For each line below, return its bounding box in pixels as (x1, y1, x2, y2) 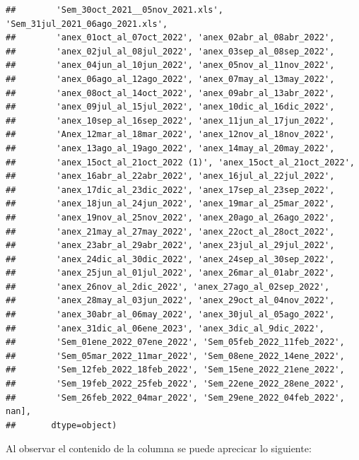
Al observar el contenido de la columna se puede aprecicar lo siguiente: (6, 441, 312, 456)
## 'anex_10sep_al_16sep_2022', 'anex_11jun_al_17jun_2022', (6, 115, 335, 126)
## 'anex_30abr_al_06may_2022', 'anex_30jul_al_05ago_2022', (6, 309, 335, 320)
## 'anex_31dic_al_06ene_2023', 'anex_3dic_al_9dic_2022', (6, 323, 325, 334)
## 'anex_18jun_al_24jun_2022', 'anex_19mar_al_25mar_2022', (6, 199, 335, 209)
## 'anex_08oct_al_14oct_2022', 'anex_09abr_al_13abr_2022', (6, 88, 335, 98)
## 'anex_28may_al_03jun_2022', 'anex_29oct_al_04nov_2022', (6, 295, 335, 306)
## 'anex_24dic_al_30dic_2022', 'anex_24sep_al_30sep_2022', (6, 254, 335, 264)
